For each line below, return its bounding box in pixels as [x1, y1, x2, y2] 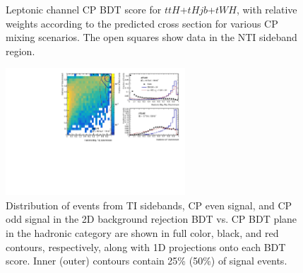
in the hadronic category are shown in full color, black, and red [6, 225, 279, 240]
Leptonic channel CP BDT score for [6, 2, 162, 16]
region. [6, 43, 35, 58]
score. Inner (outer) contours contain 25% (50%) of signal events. [6, 253, 287, 268]
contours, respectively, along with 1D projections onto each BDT [6, 239, 286, 254]
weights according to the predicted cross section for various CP [6, 16, 278, 30]
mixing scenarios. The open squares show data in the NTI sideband [6, 30, 297, 45]
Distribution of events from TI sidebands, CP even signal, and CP [6, 197, 292, 212]
